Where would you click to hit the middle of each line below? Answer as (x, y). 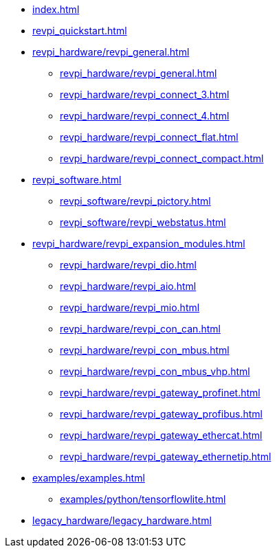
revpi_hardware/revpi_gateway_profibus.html (161, 414)
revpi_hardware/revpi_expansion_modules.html (139, 244)
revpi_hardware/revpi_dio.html (128, 265)
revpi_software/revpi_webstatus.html (143, 222)
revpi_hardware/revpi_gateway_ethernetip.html (166, 456)
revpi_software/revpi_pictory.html (135, 201)
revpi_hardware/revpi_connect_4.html (145, 116)
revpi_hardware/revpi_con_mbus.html (145, 350)
